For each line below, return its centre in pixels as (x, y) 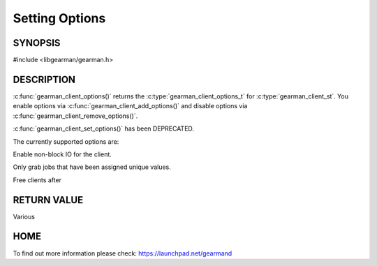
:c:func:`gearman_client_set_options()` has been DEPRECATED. (104, 128)
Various (24, 216)
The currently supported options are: (66, 141)
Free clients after (37, 180)
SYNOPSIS (37, 43)
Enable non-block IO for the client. (62, 154)
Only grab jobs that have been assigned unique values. (92, 167)
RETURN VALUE (48, 200)
